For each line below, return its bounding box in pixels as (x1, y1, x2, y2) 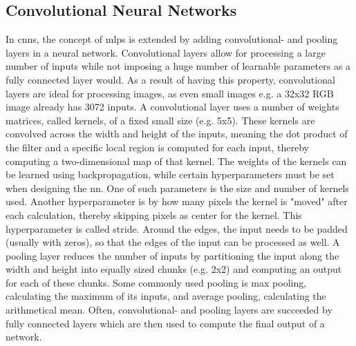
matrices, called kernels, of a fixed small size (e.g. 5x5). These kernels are (6, 113, 315, 127)
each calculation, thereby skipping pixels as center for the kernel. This (6, 207, 302, 222)
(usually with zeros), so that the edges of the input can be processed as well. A (6, 235, 340, 249)
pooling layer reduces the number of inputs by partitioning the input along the (6, 248, 339, 262)
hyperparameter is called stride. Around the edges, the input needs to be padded (6, 221, 348, 236)
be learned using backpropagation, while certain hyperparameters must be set (6, 167, 335, 182)
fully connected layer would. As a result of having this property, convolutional (6, 72, 335, 86)
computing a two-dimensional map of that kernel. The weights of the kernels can (6, 153, 347, 168)
